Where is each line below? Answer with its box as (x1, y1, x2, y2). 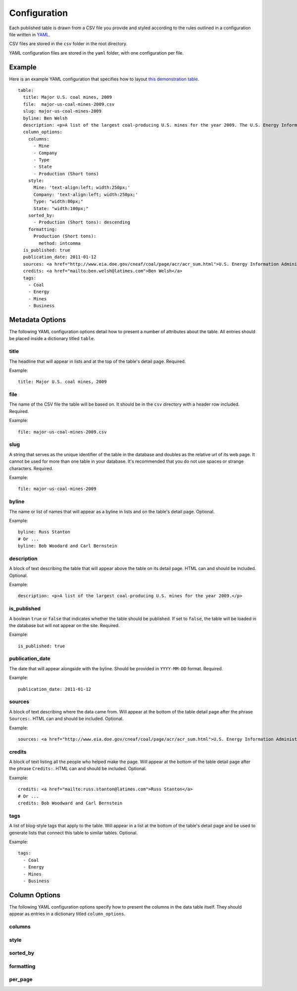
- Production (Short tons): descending (33, 219, 131, 225)
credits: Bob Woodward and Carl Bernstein (18, 800, 123, 806)
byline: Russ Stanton (18, 529, 70, 535)
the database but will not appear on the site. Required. (9, 622, 120, 628)
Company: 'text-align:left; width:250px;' (33, 192, 138, 197)
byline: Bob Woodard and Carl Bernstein (18, 543, 117, 549)
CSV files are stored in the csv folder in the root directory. (9, 41, 128, 47)
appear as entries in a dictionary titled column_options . (9, 911, 126, 917)
